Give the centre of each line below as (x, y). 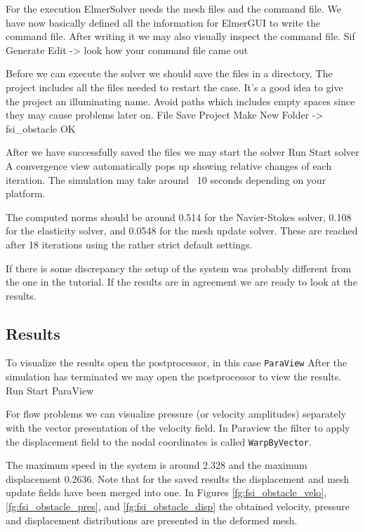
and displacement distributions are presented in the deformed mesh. (152, 520)
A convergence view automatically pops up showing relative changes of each (169, 165)
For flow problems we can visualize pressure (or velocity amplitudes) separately (176, 414)
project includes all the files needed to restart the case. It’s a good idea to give (174, 87)
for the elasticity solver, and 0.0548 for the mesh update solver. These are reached (182, 231)
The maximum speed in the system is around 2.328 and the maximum (157, 465)
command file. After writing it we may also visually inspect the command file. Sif (180, 36)
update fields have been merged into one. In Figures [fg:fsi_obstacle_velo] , (166, 492)
